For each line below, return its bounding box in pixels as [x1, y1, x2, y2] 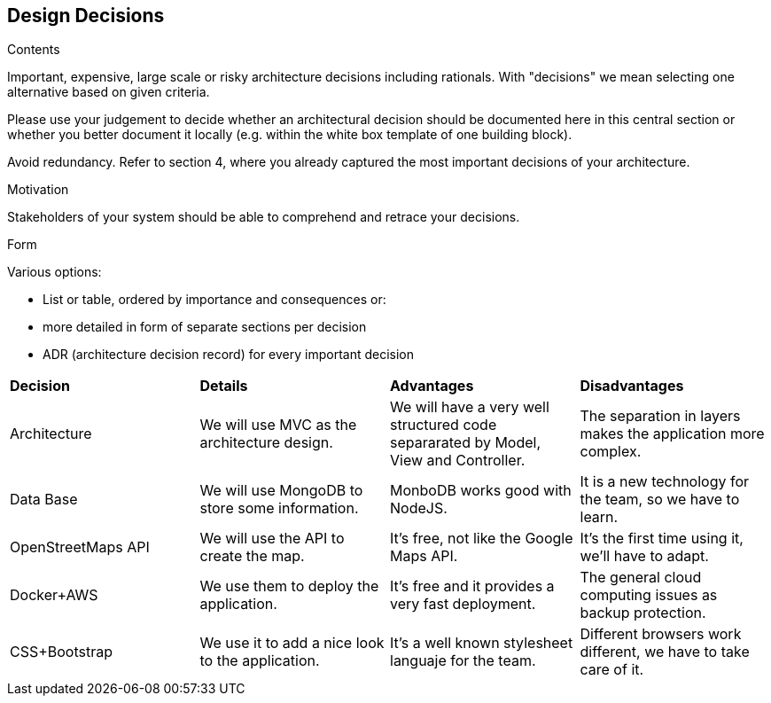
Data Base [10, 490, 78, 509]
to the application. [199, 652, 320, 670]
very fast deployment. [390, 595, 536, 613]
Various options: [7, 264, 102, 280]
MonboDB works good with [390, 481, 572, 500]
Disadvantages [580, 377, 684, 395]
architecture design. [199, 434, 333, 452]
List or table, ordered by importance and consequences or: [43, 292, 386, 308]
